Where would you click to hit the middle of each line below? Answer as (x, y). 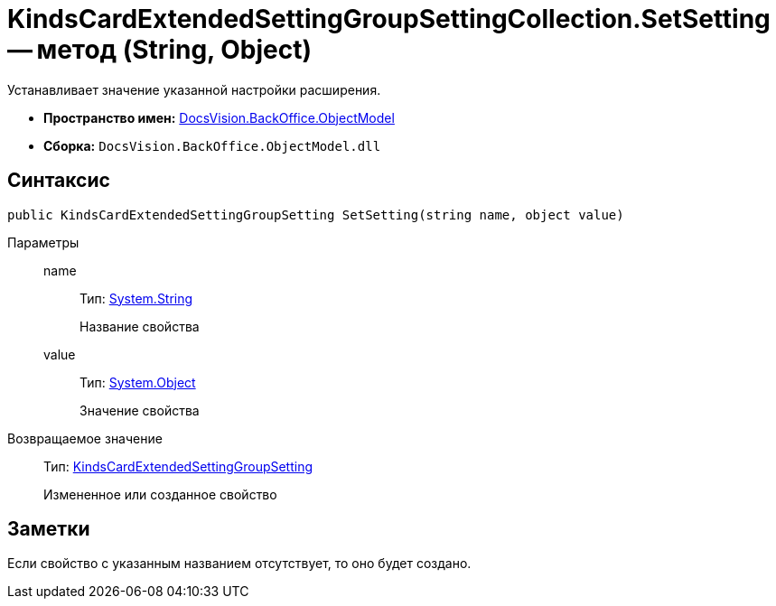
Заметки (49, 529)
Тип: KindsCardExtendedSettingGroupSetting (178, 466)
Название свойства (140, 326)
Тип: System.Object (138, 382)
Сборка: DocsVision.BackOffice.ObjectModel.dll (212, 145)
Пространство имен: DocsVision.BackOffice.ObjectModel (219, 117)
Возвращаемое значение (85, 438)
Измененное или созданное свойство (160, 494)
